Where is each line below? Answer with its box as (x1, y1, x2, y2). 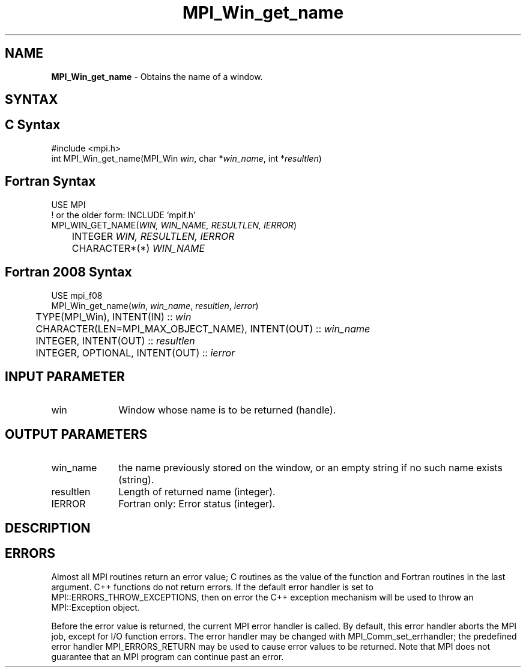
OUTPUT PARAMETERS (5, 426, 148, 442)
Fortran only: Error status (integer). (118, 498, 276, 510)
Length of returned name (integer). (118, 486, 276, 498)
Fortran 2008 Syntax (5, 264, 132, 280)
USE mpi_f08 (51, 290, 103, 301)
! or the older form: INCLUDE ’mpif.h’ (51, 209, 196, 220)
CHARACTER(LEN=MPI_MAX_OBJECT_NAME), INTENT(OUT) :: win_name (35, 322, 370, 335)
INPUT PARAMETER (5, 368, 125, 384)
